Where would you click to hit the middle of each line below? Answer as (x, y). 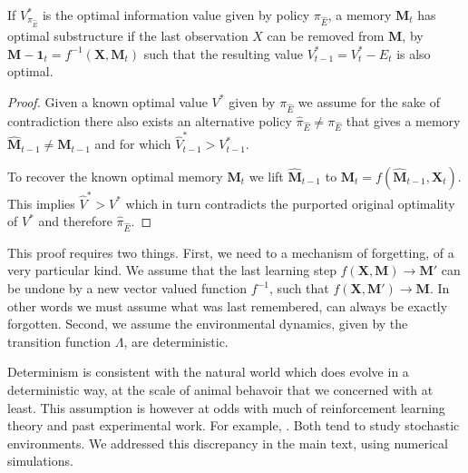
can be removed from (326, 36)
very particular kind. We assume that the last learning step (172, 270)
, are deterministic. (176, 341)
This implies (41, 203)
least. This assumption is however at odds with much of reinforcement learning (226, 407)
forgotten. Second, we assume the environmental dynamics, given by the (208, 324)
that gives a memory (403, 120)
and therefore (75, 221)
